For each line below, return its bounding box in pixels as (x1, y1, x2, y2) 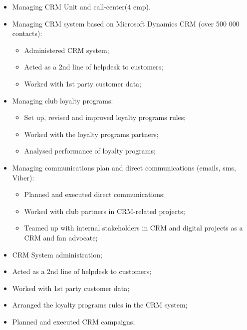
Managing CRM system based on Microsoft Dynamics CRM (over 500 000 (12, 18, 240, 28)
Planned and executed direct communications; (24, 189, 165, 199)
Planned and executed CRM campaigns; (12, 316, 135, 326)
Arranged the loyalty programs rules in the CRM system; (12, 299, 188, 310)
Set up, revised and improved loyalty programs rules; (24, 112, 186, 122)
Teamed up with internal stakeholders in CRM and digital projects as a (24, 222, 243, 233)
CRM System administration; (12, 249, 102, 259)
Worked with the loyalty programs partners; (24, 128, 159, 139)
